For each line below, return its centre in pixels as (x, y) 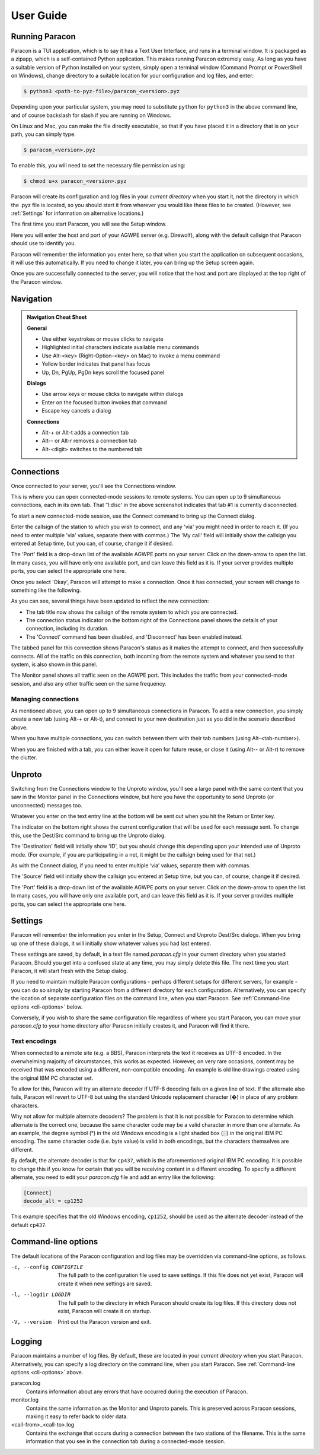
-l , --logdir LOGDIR (41, 1295)
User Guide (39, 15)
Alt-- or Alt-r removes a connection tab (89, 441)
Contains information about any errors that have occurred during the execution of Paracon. (137, 1391)
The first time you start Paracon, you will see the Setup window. (89, 224)
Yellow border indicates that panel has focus (96, 364)
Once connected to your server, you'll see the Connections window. (94, 486)
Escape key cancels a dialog (76, 411)
